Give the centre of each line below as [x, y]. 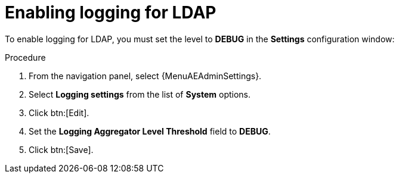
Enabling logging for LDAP [111, 13]
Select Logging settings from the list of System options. [140, 94]
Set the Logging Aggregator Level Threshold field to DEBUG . [150, 131]
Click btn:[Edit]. [59, 113]
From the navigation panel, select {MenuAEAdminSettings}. [145, 76]
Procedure [25, 57]
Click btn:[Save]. [61, 149]
